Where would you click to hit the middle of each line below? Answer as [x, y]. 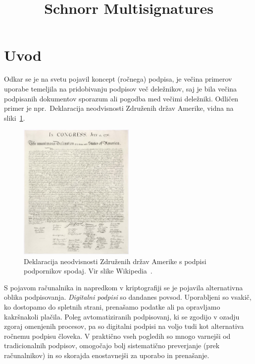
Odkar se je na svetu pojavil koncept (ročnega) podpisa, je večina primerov [118, 79]
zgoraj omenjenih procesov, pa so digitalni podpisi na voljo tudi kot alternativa [124, 326]
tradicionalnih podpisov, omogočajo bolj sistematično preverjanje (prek [112, 345]
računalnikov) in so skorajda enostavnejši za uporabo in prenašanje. [107, 355]
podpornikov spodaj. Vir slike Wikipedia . [88, 271]
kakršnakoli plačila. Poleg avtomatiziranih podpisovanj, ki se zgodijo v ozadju [122, 316]
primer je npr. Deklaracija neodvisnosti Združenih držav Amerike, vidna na [119, 108]
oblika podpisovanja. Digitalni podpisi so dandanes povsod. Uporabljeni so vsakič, [128, 297]
